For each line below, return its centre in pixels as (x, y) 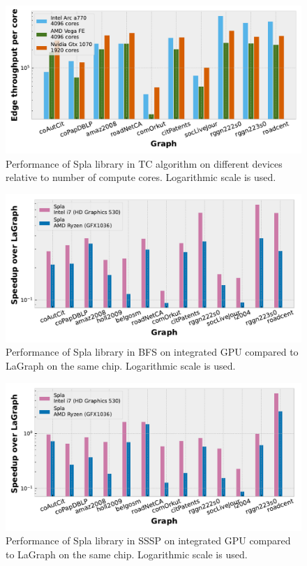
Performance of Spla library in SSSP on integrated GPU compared (148, 540)
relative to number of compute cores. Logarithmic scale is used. (141, 177)
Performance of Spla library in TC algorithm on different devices (144, 163)
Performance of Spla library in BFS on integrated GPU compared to (152, 352)
